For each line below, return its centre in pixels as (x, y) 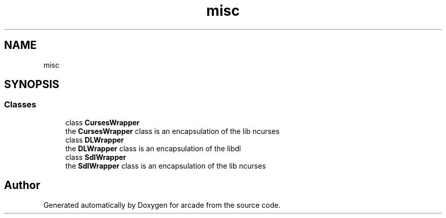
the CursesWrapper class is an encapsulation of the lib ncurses (172, 131)
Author (22, 185)
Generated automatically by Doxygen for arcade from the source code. (162, 205)
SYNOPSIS (32, 85)
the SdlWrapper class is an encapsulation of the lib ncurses (166, 166)
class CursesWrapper (103, 122)
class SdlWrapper (96, 157)
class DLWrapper (95, 140)
